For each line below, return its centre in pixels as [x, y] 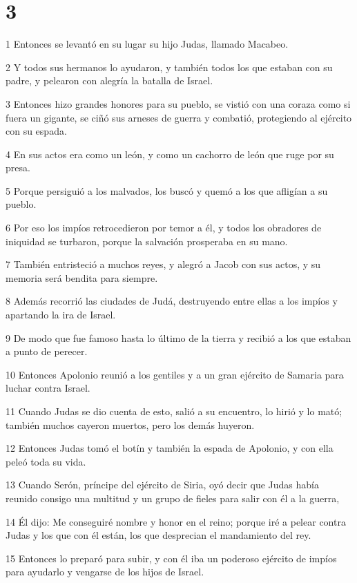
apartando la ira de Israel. [61, 315]
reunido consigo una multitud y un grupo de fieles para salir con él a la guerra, [173, 498]
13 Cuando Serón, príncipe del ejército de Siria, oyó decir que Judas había [162, 485]
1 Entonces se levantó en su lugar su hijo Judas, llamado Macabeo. [147, 44]
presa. [18, 168]
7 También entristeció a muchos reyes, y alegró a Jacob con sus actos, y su [163, 264]
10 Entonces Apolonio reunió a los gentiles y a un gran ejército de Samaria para [175, 374]
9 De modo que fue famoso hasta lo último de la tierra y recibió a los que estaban [178, 337]
